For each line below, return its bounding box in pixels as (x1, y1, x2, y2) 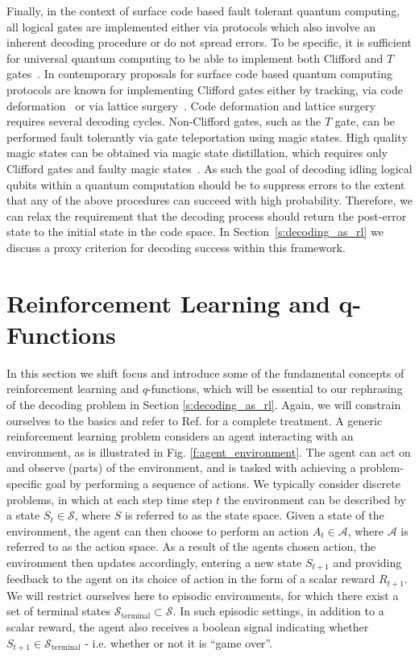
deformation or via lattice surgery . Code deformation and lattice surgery (6, 97, 375, 114)
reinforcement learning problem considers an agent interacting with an (6, 428, 354, 445)
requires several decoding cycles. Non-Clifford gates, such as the (6, 113, 322, 130)
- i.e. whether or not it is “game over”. (85, 634, 272, 651)
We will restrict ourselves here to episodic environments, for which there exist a (6, 586, 399, 603)
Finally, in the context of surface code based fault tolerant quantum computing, (6, 2, 400, 19)
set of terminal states (6, 602, 110, 619)
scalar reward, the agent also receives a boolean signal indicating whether (6, 619, 369, 635)
